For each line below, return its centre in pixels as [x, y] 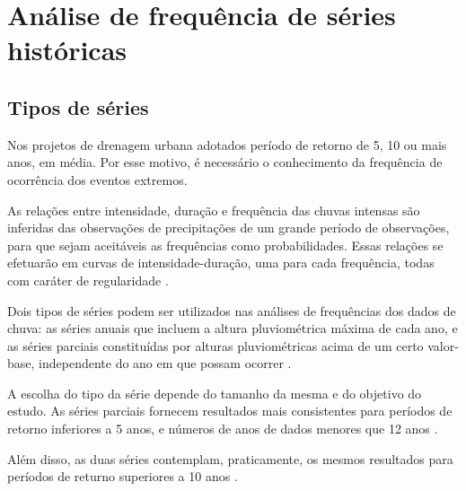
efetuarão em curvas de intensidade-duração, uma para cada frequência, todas [221, 263]
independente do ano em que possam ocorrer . [165, 363]
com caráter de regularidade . [88, 280]
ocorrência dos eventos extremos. [97, 179]
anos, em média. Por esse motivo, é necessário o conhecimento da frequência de [225, 162]
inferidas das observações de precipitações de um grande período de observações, [229, 228]
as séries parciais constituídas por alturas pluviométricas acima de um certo [215, 345]
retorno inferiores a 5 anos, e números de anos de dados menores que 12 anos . [223, 429]
